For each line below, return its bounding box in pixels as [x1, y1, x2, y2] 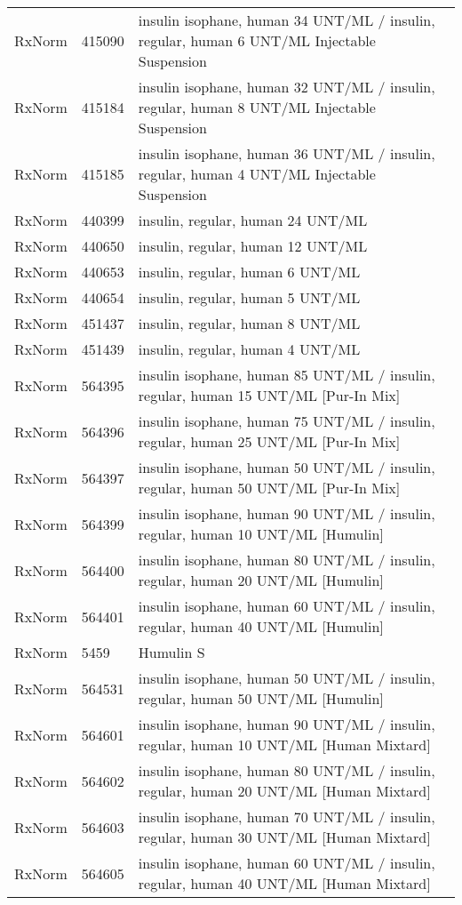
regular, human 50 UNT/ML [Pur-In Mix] [138, 477, 401, 498]
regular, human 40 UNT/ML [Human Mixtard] [138, 873, 431, 893]
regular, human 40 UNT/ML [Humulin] [138, 616, 384, 637]
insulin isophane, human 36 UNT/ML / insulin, [138, 143, 435, 164]
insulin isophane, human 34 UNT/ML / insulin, [138, 10, 435, 30]
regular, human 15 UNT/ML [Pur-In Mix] [138, 385, 401, 405]
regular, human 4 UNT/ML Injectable [138, 164, 376, 184]
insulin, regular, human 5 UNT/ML [138, 287, 361, 308]
